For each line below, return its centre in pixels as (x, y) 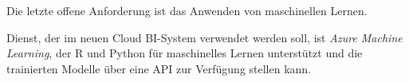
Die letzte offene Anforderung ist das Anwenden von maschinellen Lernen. (187, 10)
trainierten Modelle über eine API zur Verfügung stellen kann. (159, 68)
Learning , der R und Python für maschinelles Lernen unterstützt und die (185, 53)
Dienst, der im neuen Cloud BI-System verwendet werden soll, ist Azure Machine (204, 37)
